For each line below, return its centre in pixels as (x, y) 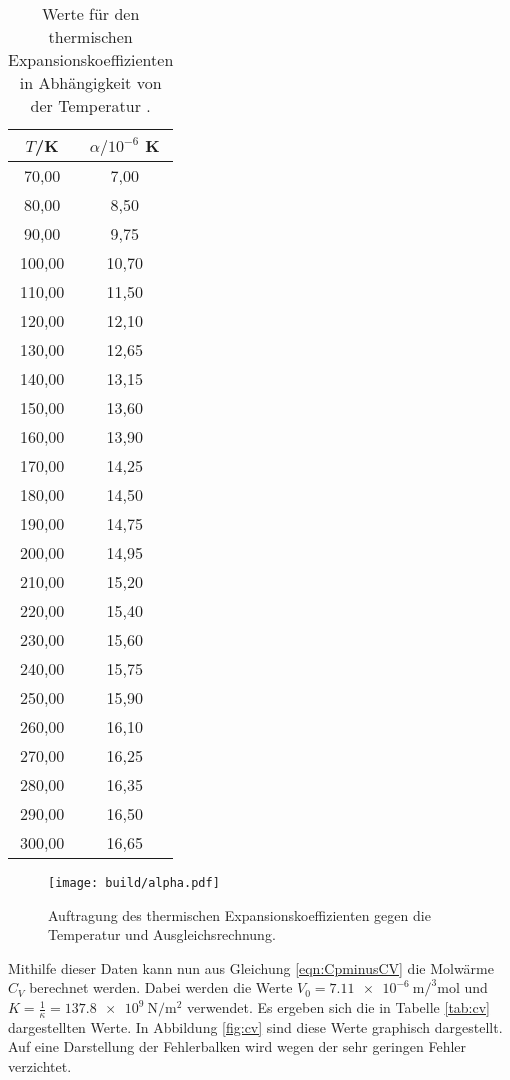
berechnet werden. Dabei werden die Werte (161, 987)
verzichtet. (40, 1066)
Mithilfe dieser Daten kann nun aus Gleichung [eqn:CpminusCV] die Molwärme (251, 967)
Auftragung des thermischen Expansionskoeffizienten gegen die (239, 914)
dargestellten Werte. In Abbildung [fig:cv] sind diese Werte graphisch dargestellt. (255, 1026)
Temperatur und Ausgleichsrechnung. (162, 934)
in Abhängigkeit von (90, 82)
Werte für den (90, 13)
